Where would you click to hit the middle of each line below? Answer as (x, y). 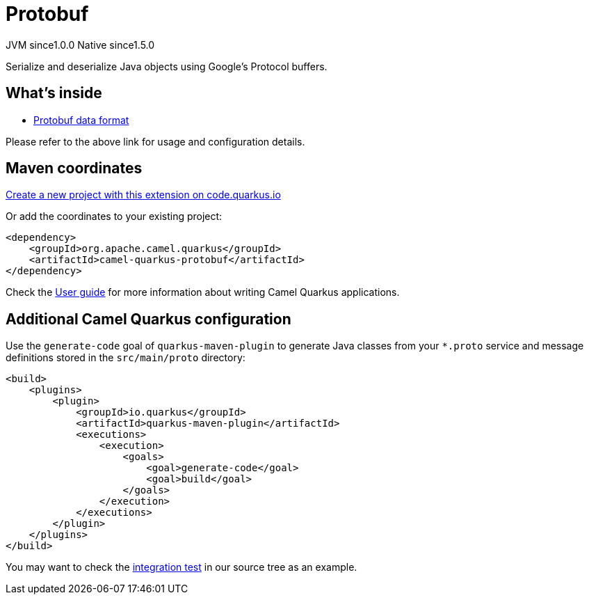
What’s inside (54, 93)
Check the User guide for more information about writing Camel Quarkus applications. (203, 292)
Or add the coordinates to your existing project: (114, 216)
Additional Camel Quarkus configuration (148, 319)
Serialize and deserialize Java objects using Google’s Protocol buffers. (167, 66)
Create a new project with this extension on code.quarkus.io (143, 195)
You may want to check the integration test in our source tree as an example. (181, 567)
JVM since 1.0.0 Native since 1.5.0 (80, 45)
